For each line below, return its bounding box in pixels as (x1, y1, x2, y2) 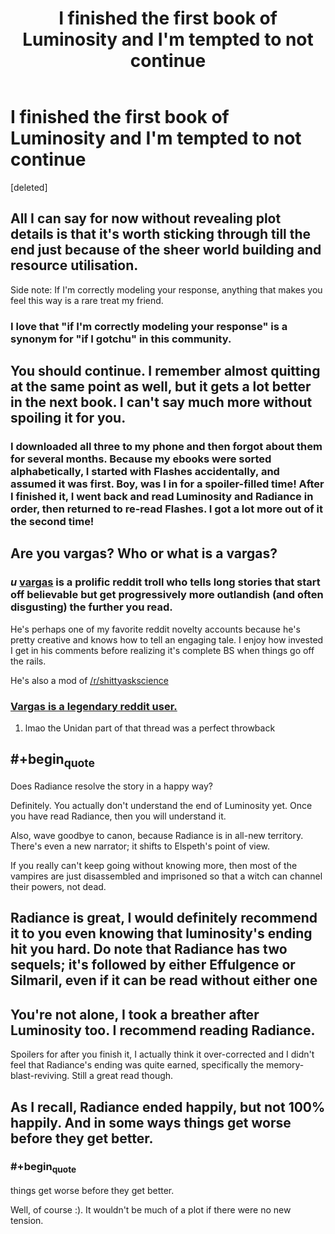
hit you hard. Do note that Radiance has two (10, 941, 288, 958)
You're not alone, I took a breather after (10, 1006, 260, 1023)
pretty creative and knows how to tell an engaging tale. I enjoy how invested (10, 633, 324, 646)
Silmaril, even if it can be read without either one (10, 972, 318, 989)
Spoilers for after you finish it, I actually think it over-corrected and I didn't (10, 1048, 315, 1061)
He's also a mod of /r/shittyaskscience (10, 674, 169, 686)
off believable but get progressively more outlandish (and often (10, 588, 324, 602)
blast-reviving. (10, 1070, 70, 1082)
